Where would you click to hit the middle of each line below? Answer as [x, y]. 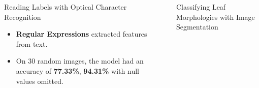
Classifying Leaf [201, 7]
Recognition [23, 17]
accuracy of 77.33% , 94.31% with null [77, 70]
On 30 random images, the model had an [80, 61]
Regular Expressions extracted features [82, 34]
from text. [32, 43]
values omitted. [40, 81]
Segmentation [197, 27]
